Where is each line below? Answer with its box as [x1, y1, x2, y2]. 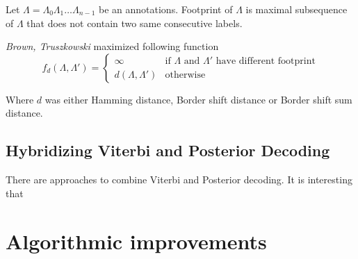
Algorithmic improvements [6, 226, 267, 255]
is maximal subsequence [245, 2, 348, 16]
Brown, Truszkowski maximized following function [6, 39, 219, 53]
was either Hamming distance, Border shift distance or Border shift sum [44, 92, 352, 106]
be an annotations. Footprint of [99, 2, 233, 16]
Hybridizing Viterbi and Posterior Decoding [6, 140, 330, 161]
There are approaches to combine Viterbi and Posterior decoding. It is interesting [6, 172, 352, 187]
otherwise [165, 69, 206, 80]
